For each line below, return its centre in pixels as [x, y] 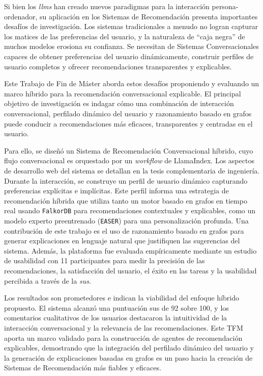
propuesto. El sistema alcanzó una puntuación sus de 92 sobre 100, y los [116, 307]
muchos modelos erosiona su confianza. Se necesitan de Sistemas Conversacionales [131, 46]
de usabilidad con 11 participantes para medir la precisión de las [105, 260]
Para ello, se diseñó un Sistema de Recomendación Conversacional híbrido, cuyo [129, 150]
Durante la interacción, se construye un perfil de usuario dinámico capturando [126, 180]
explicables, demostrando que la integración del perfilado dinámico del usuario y [129, 348]
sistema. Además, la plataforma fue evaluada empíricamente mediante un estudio [130, 250]
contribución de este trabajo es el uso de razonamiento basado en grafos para [124, 230]
